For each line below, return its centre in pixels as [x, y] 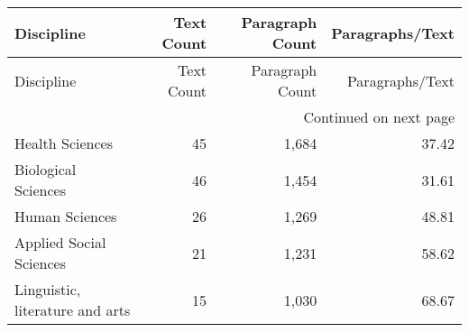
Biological [46, 169]
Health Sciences [64, 143]
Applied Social [60, 242]
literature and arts [73, 310]
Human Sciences [66, 216]
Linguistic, [48, 289]
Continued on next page [379, 117]
